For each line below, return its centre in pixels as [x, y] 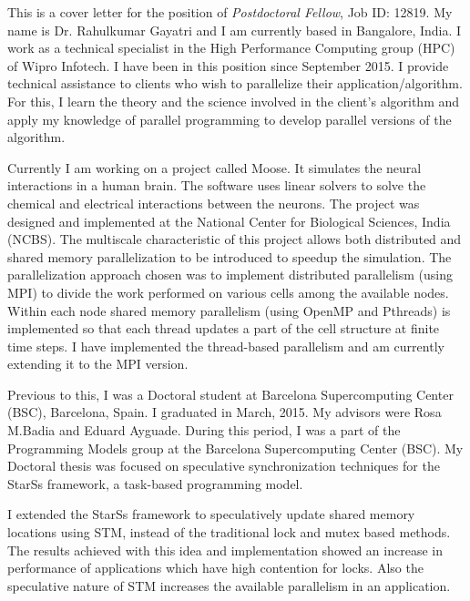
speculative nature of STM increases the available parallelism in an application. [229, 585]
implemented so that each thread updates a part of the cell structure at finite [224, 328]
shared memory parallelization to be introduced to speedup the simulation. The [230, 256]
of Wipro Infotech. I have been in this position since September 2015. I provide [228, 65]
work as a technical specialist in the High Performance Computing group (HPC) [231, 48]
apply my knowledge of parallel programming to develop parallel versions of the [230, 119]
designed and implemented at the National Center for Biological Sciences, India [229, 221]
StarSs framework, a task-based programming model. [155, 483]
